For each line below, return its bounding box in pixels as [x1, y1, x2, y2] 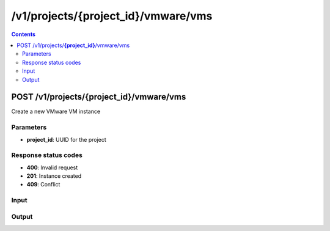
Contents [11, 31, 36, 38]
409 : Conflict [26, 181, 61, 188]
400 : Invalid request [26, 164, 78, 171]
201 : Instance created [26, 172, 82, 180]
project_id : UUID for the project [26, 136, 106, 143]
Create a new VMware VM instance [11, 108, 101, 116]
